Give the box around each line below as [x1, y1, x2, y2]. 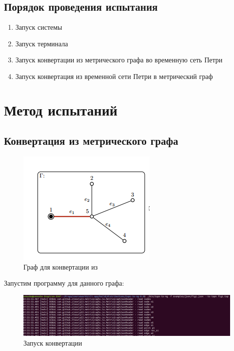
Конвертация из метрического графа [4, 133, 178, 148]
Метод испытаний [4, 99, 118, 119]
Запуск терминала [15, 38, 68, 48]
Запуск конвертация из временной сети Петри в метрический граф [15, 71, 213, 81]
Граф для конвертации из [23, 261, 98, 272]
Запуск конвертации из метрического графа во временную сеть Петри [15, 55, 223, 65]
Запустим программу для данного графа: [4, 278, 124, 288]
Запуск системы [15, 22, 62, 32]
